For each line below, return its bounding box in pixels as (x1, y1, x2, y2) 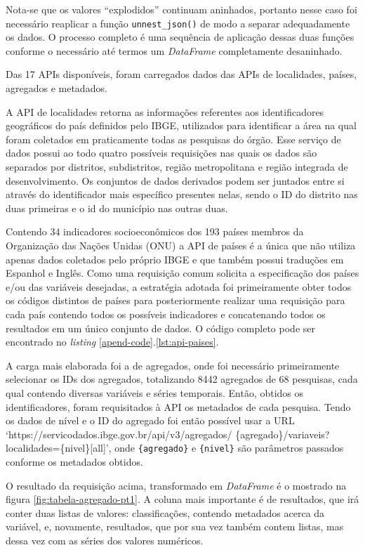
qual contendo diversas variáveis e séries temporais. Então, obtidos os (6, 385, 304, 400)
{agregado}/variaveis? (235, 426, 330, 441)
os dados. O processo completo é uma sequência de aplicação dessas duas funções (6, 30, 354, 44)
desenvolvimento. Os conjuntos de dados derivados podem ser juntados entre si (6, 173, 345, 188)
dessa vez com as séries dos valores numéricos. (6, 532, 204, 547)
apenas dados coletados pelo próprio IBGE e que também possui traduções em (6, 251, 344, 266)
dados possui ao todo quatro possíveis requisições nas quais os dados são (6, 145, 317, 160)
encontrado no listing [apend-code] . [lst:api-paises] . (6, 334, 219, 349)
